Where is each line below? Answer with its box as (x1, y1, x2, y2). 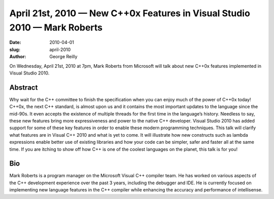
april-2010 (49, 46, 71, 53)
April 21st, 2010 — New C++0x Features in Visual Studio (9, 8, 251, 19)
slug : (9, 46, 20, 53)
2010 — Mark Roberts (9, 22, 103, 33)
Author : (9, 54, 26, 60)
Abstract (9, 83, 38, 92)
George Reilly (49, 54, 78, 60)
